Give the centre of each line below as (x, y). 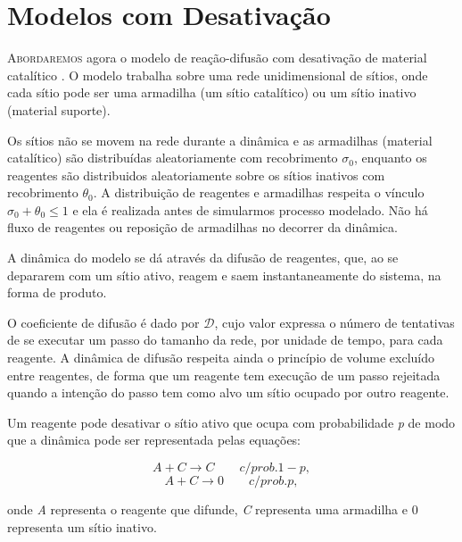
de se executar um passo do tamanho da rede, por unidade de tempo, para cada (225, 340)
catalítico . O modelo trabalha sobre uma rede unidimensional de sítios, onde (218, 75)
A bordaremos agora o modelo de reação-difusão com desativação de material (217, 58)
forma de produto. (57, 292)
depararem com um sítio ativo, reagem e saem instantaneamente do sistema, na (224, 275)
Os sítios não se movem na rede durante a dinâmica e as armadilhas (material (220, 140)
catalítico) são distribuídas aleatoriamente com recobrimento (173, 158)
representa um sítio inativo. (82, 526)
